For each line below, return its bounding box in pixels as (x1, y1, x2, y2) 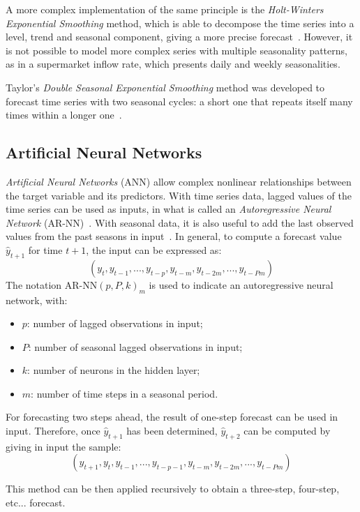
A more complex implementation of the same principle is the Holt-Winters (6, 2, 324, 16)
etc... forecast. (6, 495, 66, 510)
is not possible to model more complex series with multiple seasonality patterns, (6, 43, 347, 57)
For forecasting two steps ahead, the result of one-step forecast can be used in (6, 409, 338, 424)
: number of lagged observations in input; (27, 316, 203, 331)
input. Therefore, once (6, 423, 100, 438)
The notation (6, 277, 62, 292)
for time (28, 242, 63, 257)
